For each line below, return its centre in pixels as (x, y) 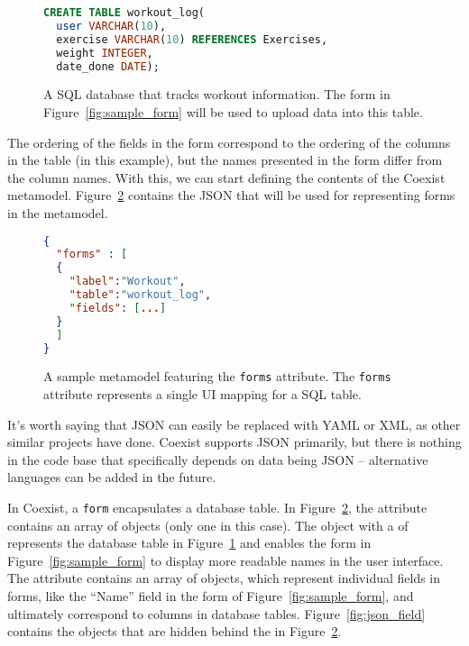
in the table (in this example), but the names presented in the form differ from (225, 160)
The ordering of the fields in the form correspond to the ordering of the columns (229, 142)
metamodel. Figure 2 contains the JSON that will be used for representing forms (231, 195)
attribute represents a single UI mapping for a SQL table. (202, 394)
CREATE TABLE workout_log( (124, 13)
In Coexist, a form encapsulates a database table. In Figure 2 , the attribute (217, 508)
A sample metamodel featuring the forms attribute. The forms (217, 376)
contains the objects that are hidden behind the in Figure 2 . (175, 631)
